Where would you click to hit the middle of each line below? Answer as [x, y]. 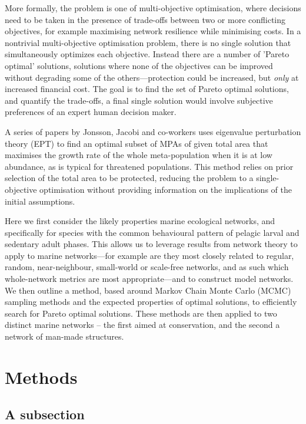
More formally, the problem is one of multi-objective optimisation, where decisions [153, 8]
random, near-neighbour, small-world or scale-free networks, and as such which [147, 267]
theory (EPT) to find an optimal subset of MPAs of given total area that [137, 143]
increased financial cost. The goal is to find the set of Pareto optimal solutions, [147, 89]
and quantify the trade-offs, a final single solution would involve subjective [139, 100]
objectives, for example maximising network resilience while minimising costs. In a [153, 31]
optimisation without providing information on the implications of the [166, 189]
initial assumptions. [40, 201]
